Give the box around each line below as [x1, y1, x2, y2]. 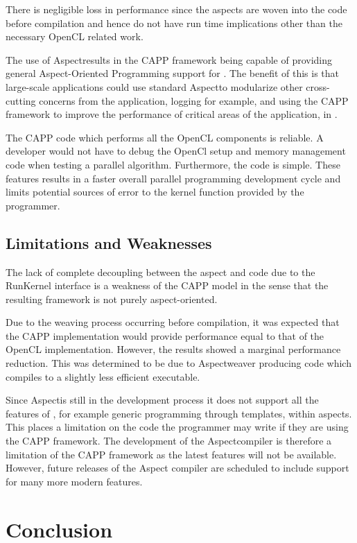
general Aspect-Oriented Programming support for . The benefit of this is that [6, 66, 340, 80]
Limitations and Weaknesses [6, 232, 212, 253]
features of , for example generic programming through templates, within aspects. [6, 406, 352, 420]
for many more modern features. [6, 474, 143, 488]
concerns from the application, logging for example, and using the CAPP [39, 93, 349, 107]
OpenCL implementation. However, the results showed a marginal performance [6, 342, 341, 356]
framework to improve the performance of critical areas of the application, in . [6, 107, 338, 121]
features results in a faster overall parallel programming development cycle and [6, 171, 341, 185]
